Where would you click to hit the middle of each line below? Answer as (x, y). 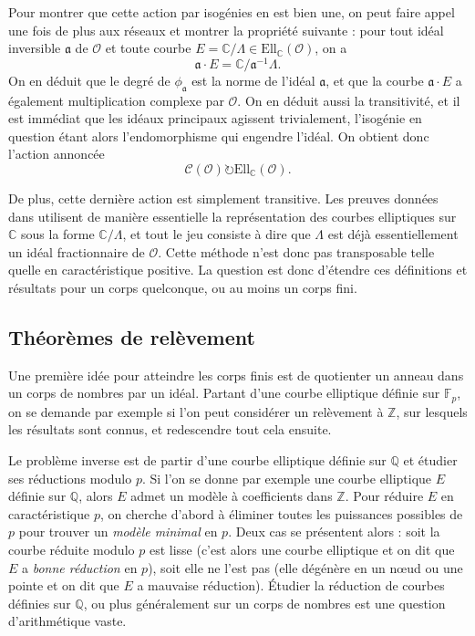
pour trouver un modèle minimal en (118, 532)
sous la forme (58, 234)
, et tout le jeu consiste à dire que (217, 234)
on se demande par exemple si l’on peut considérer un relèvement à (196, 411)
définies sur (40, 603)
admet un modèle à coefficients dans (232, 496)
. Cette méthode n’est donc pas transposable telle (296, 251)
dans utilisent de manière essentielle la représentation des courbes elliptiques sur (232, 216)
